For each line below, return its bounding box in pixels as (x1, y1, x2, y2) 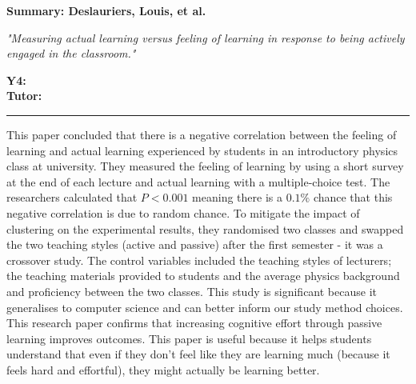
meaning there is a (192, 189, 282, 206)
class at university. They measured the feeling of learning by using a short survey (6, 158, 404, 174)
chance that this (313, 189, 393, 206)
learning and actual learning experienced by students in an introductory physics (6, 142, 398, 158)
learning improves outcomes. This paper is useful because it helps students (6, 330, 372, 346)
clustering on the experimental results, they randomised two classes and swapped (6, 220, 404, 237)
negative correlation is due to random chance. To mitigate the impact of (6, 204, 360, 221)
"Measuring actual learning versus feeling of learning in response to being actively (6, 29, 405, 46)
